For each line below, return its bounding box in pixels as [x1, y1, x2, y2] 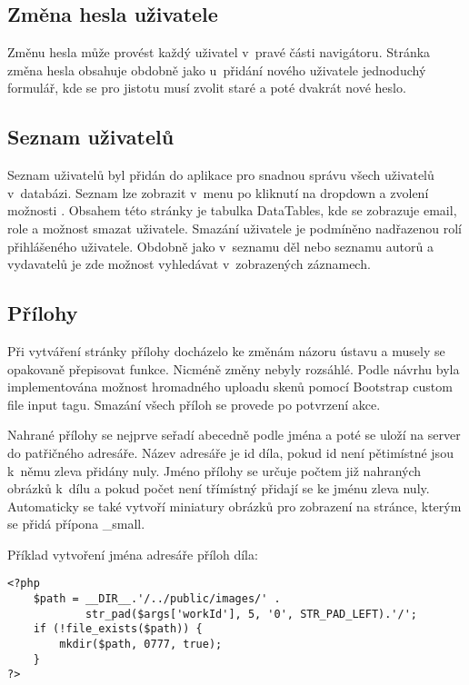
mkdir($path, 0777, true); [59, 638, 223, 651]
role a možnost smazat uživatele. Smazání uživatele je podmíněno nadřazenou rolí [7, 218, 462, 237]
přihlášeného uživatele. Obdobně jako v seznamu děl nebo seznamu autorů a [7, 236, 434, 255]
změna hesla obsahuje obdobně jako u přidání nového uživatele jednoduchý [7, 60, 426, 79]
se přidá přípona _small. [7, 514, 145, 533]
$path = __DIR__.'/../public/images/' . [33, 592, 281, 606]
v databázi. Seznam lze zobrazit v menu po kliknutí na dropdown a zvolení [7, 183, 429, 202]
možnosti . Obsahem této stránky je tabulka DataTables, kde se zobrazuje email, [7, 201, 457, 220]
